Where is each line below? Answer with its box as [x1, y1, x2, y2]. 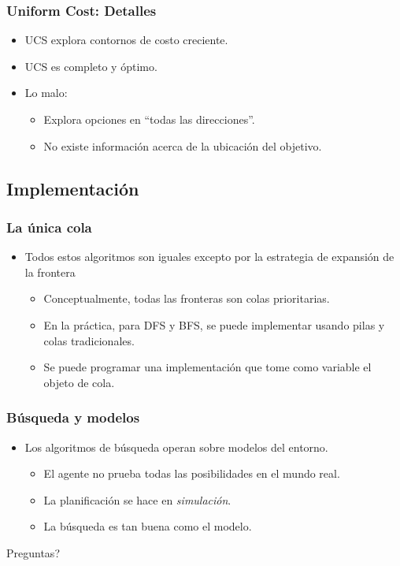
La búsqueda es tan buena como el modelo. [43, 518, 252, 534]
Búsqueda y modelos [6, 408, 140, 427]
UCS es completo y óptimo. [24, 58, 157, 74]
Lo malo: [24, 84, 68, 101]
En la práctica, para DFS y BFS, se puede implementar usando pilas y [43, 316, 385, 333]
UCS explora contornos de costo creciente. [24, 32, 228, 48]
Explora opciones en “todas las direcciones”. [43, 111, 255, 127]
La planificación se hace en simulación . [43, 491, 231, 508]
